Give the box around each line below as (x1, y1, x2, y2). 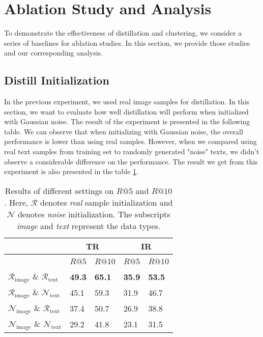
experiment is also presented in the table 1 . (4, 166, 138, 177)
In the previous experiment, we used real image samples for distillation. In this (4, 96, 250, 107)
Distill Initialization (4, 72, 109, 88)
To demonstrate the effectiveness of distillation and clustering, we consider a (4, 27, 242, 38)
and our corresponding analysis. (4, 47, 103, 58)
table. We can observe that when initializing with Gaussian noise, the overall (4, 126, 243, 136)
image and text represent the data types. (16, 219, 161, 232)
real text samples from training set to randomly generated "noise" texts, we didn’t (4, 146, 259, 157)
